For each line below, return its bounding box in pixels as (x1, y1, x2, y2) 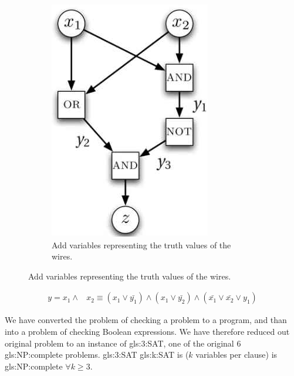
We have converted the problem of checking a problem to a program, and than (5, 314, 287, 326)
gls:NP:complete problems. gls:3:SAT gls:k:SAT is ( (5, 348, 189, 361)
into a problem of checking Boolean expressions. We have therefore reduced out (5, 325, 290, 337)
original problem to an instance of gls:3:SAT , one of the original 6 (5, 337, 241, 349)
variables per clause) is (195, 348, 278, 361)
